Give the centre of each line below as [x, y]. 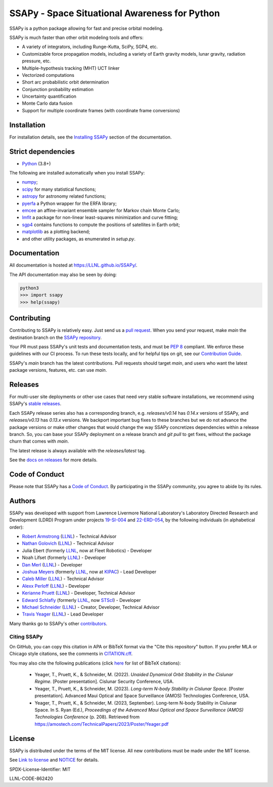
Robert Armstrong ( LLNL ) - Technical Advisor [69, 537]
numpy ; [30, 182]
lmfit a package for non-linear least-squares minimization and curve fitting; [100, 217]
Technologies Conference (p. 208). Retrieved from [87, 717]
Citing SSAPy [26, 636]
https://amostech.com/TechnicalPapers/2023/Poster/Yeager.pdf [102, 724]
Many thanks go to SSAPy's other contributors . [58, 623]
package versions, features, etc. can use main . [58, 370]
